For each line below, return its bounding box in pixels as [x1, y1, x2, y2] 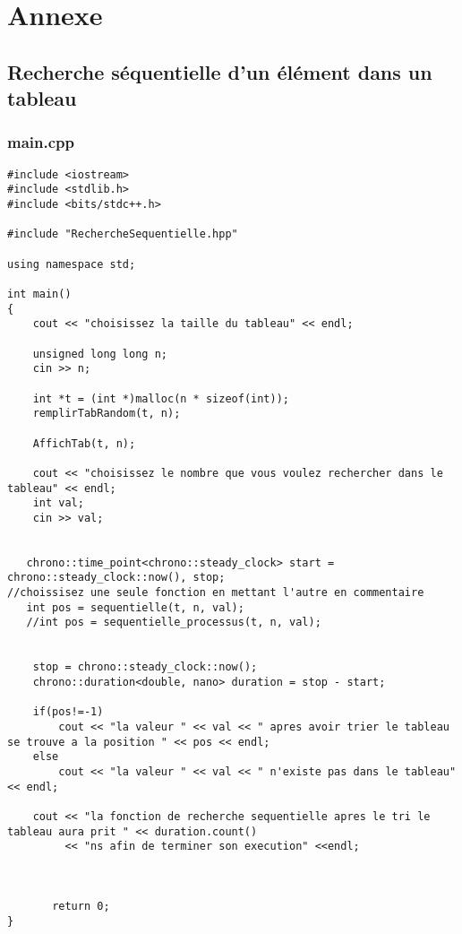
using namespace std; [7, 257, 136, 271]
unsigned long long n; [32, 347, 167, 360]
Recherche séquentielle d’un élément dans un [7, 57, 432, 85]
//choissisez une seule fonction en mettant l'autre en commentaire [7, 586, 424, 600]
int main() [7, 288, 72, 301]
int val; [32, 497, 84, 510]
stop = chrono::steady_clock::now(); [32, 661, 258, 674]
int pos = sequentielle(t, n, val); [26, 601, 244, 614]
